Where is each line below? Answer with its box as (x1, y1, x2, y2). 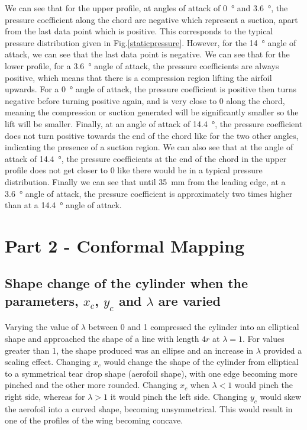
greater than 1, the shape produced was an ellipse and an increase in (5, 344, 254, 356)
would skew (260, 390, 302, 403)
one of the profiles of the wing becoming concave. (5, 414, 183, 426)
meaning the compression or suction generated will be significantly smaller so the (5, 106, 299, 118)
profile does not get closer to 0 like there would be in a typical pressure (5, 164, 263, 176)
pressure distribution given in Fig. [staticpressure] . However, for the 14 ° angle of (5, 36, 296, 49)
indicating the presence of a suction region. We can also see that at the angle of (5, 141, 293, 153)
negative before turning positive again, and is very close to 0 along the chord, (5, 94, 285, 106)
